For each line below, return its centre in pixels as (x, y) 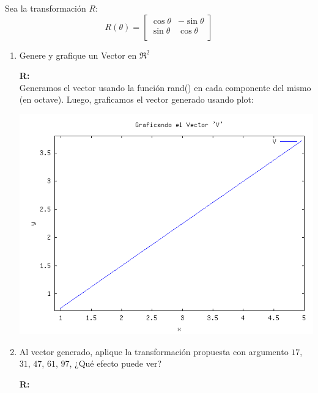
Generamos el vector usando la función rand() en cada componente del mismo (165, 87)
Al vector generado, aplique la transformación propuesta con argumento (154, 351)
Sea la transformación (46, 8)
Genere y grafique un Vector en (78, 55)
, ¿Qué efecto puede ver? (115, 363)
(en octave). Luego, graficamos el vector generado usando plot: (136, 99)
